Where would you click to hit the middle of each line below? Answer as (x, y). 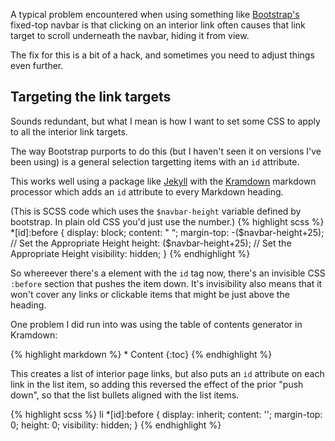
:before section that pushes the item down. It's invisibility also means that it (166, 283)
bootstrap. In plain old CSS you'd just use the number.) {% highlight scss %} (167, 221)
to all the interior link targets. (69, 131)
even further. (37, 65)
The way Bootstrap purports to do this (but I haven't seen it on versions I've (166, 151)
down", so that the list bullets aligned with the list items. (125, 395)
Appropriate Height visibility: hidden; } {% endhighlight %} (130, 253)
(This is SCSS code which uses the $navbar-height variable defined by (156, 211)
